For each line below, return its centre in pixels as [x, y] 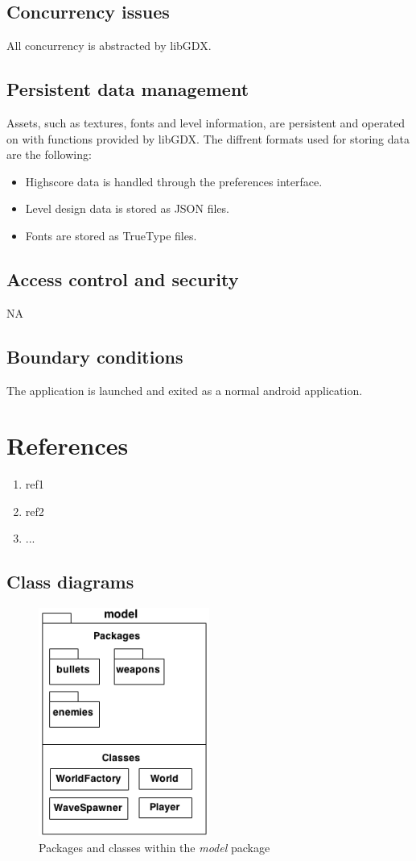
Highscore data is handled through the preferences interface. [174, 181]
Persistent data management [128, 89]
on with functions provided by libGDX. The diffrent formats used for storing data [208, 138]
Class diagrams [70, 582]
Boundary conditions [95, 356]
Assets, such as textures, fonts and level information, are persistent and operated [206, 123]
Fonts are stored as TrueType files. [111, 235]
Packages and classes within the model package [154, 847]
